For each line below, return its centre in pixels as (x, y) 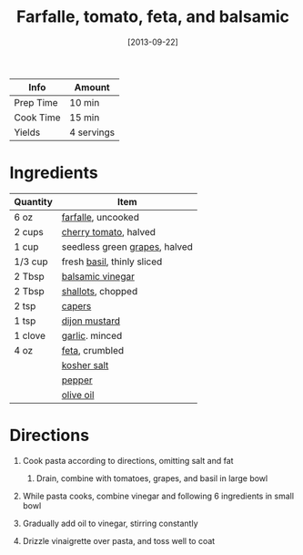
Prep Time (36, 102)
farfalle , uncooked (100, 217)
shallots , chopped (100, 291)
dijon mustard (91, 321)
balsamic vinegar (98, 276)
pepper (77, 380)
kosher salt (85, 365)
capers (76, 305)
